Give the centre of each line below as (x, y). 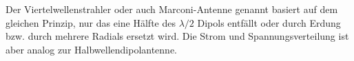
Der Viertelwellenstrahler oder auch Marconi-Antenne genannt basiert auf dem (172, 9)
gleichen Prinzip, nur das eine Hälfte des (91, 22)
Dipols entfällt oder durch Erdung (269, 22)
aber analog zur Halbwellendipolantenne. (92, 49)
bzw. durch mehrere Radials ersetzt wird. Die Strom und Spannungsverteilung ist (177, 36)
